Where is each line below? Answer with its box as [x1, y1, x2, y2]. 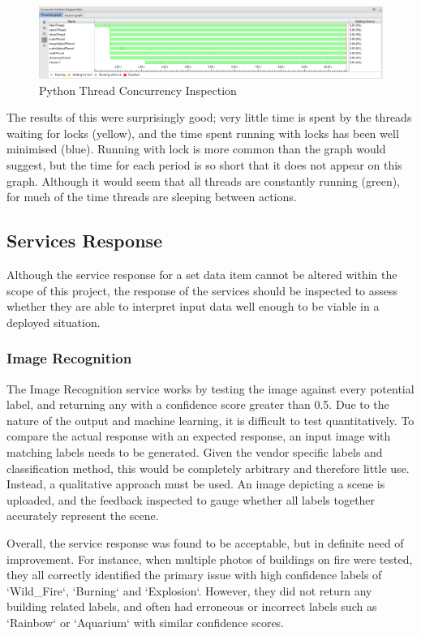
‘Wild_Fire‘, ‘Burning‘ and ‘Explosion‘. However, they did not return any [6, 582, 372, 599]
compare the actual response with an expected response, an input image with [6, 428, 391, 445]
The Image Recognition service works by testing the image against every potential [6, 380, 415, 397]
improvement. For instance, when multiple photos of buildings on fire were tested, [6, 550, 413, 567]
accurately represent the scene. [6, 507, 159, 524]
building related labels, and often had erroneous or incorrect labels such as [6, 598, 377, 615]
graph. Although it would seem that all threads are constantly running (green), [6, 172, 401, 189]
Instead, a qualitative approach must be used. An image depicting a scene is [6, 475, 385, 492]
